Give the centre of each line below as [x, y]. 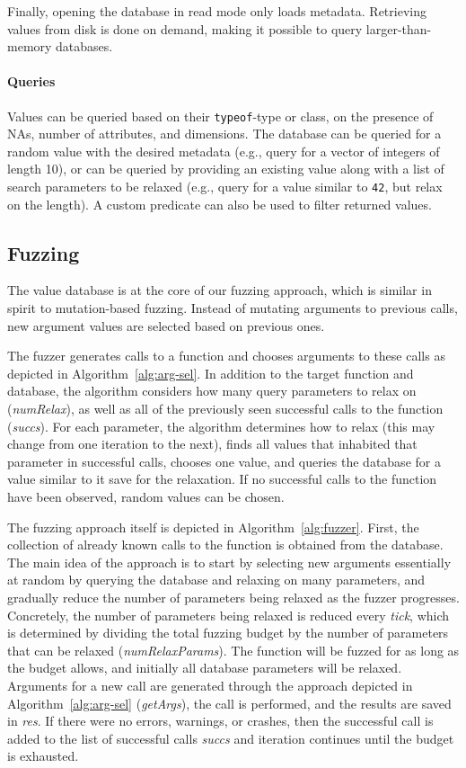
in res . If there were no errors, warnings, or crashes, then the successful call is [220, 721]
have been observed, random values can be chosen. [146, 496]
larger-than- [399, 28]
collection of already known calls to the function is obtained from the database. [225, 545]
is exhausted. [43, 756]
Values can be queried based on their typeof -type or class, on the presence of [220, 116]
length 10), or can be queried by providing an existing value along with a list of [226, 169]
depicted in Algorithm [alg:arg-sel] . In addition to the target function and [211, 373]
